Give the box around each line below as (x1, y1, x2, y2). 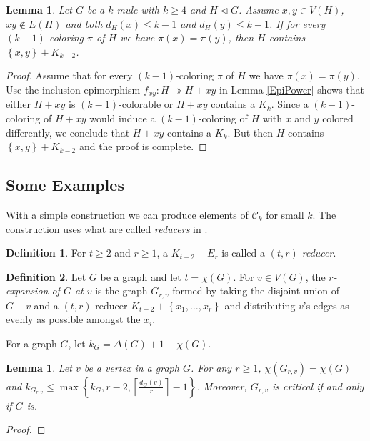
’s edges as (303, 297, 349, 312)
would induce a (89, 111, 156, 126)
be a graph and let (100, 269, 181, 284)
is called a (221, 245, 265, 260)
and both (65, 16, 103, 31)
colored (322, 111, 354, 126)
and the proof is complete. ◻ (79, 139, 207, 154)
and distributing (224, 297, 296, 312)
